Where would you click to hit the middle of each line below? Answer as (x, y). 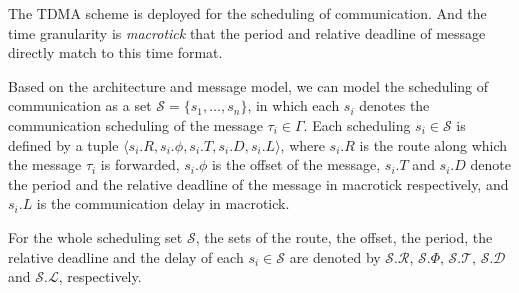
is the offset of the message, (296, 164)
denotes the (394, 105)
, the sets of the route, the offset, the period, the (344, 236)
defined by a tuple (63, 144)
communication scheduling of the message (135, 124)
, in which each (293, 105)
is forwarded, (140, 164)
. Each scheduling (357, 124)
